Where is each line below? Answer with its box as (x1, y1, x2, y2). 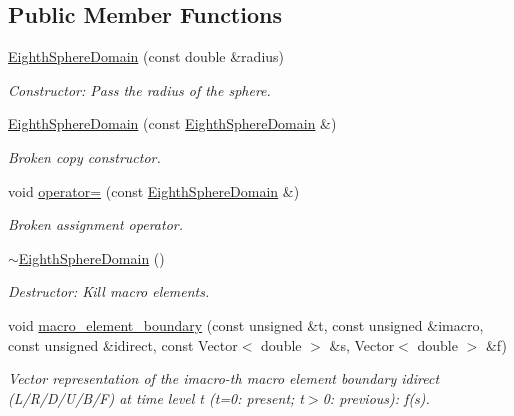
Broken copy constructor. (8, 146, 161, 167)
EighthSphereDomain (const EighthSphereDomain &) (8, 113, 337, 134)
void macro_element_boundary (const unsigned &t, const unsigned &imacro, (8, 314, 484, 335)
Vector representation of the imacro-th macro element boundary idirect (8, 368, 440, 389)
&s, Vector (329, 334, 395, 355)
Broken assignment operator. (8, 214, 183, 235)
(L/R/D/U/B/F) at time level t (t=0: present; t (8, 387, 305, 408)
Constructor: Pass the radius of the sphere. (8, 79, 271, 100)
